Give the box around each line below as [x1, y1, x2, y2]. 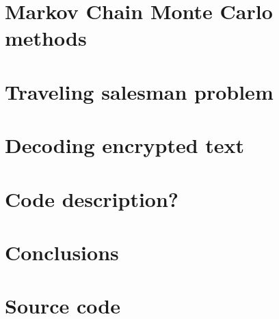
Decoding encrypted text [5, 131, 245, 159]
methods [5, 24, 87, 52]
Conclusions [5, 238, 119, 266]
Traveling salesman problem [5, 77, 274, 105]
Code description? [5, 184, 179, 212]
